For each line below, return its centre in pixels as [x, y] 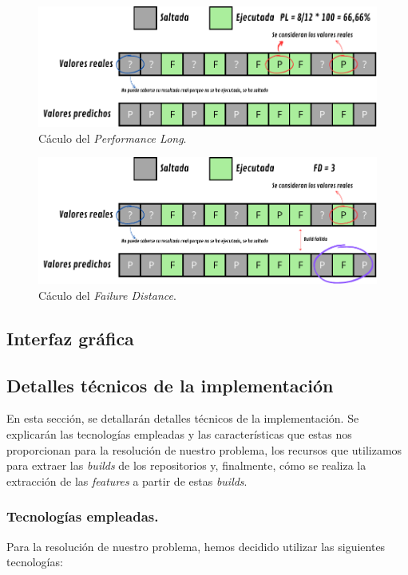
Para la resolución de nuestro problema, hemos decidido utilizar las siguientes [196, 546]
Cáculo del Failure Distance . [107, 295]
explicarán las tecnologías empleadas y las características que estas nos [179, 433]
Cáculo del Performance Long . [113, 138]
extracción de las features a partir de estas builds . [127, 480]
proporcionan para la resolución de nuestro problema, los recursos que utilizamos [204, 449]
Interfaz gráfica [70, 338]
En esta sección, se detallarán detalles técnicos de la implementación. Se [183, 418]
